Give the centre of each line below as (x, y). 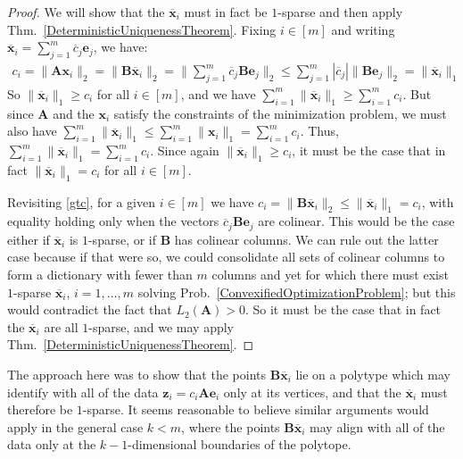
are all (61, 326)
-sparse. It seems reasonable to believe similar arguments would (256, 409)
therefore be (40, 409)
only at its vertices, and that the (312, 392)
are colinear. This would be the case (356, 221)
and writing (363, 29)
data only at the (52, 444)
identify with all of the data (83, 392)
